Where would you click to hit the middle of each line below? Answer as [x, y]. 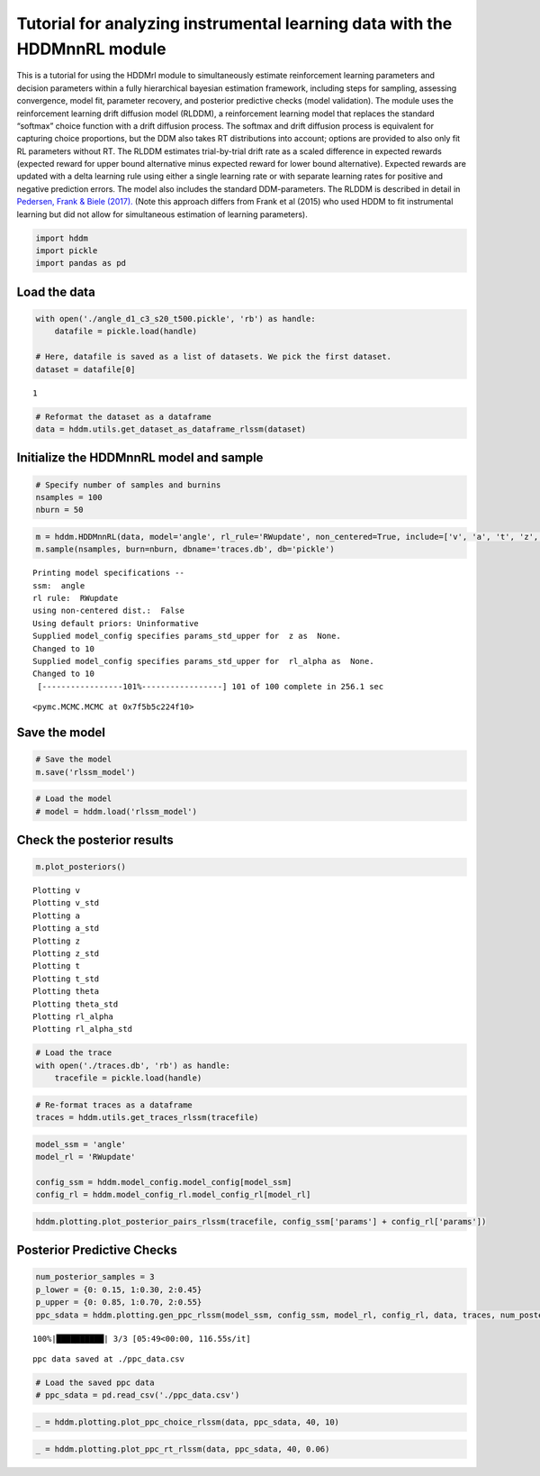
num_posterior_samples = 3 [95, 1277]
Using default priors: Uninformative [116, 623]
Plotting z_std [66, 954]
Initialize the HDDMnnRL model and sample [140, 458]
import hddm [62, 238]
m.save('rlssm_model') [85, 772]
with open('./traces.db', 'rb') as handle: [133, 1065]
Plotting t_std [66, 979]
